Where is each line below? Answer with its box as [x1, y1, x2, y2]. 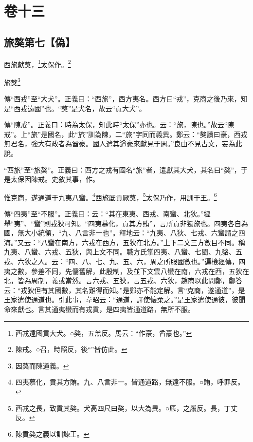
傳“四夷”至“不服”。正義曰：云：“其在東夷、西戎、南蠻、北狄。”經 [4, 209, 211, 219]
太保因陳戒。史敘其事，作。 [10, 174, 99, 184]
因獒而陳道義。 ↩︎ [15, 360, 69, 370]
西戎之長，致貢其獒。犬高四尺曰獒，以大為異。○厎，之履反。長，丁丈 [15, 403, 238, 413]
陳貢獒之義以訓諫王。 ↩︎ [15, 428, 90, 439]
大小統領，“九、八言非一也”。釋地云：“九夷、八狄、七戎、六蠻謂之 [24, 228, 238, 238]
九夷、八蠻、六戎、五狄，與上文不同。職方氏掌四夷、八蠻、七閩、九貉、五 [4, 247, 242, 257]
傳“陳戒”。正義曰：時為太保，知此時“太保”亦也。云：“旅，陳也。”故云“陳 [4, 119, 235, 130]
